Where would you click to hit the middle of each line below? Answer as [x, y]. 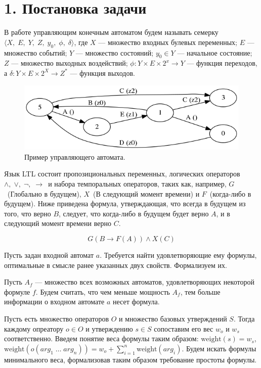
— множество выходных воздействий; [70, 63]
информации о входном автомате [54, 302]
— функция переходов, [222, 63]
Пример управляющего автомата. [75, 156]
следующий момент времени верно [58, 223]
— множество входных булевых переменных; [168, 42]
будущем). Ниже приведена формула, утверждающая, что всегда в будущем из [125, 203]
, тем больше [200, 291]
